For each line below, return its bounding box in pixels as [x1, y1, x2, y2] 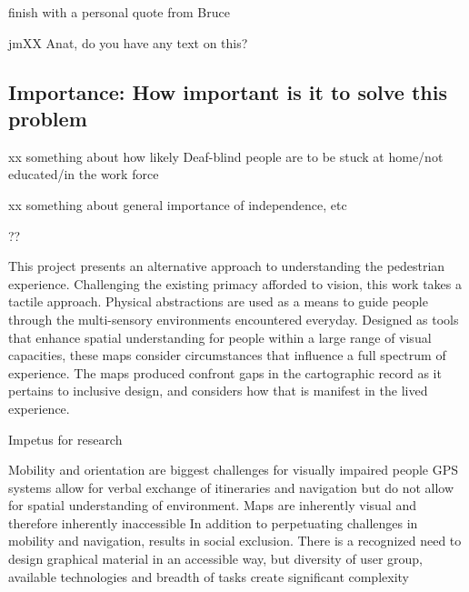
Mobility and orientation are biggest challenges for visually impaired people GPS [8, 460, 459, 479]
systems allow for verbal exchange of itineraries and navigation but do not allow [8, 477, 454, 497]
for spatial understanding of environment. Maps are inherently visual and [8, 496, 416, 515]
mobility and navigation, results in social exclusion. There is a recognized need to [8, 531, 462, 550]
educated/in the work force [8, 165, 159, 184]
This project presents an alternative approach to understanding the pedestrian [8, 256, 445, 276]
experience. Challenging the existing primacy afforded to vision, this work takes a [8, 274, 463, 293]
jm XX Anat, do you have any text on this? [8, 33, 248, 52]
